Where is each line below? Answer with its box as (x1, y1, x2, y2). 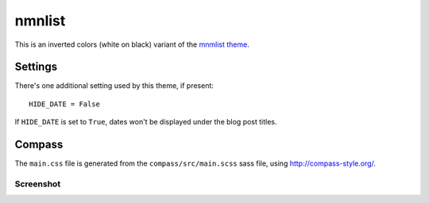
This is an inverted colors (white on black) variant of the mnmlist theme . (14, 40, 249, 49)
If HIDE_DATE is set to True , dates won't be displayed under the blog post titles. (14, 117, 277, 127)
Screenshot (14, 178, 61, 190)
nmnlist (14, 12, 66, 29)
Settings (14, 60, 58, 74)
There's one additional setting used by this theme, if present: (14, 81, 214, 90)
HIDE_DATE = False (29, 99, 101, 109)
